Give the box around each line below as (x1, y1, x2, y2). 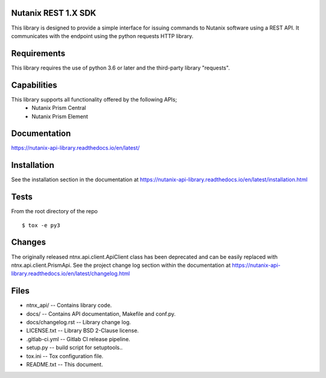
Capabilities (11, 80, 57, 90)
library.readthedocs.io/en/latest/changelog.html (11, 270, 130, 277)
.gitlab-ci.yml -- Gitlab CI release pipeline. (26, 335, 130, 342)
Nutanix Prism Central (31, 104, 86, 112)
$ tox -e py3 (22, 222, 60, 229)
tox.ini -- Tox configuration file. (26, 352, 104, 359)
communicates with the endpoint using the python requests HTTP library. (11, 32, 194, 39)
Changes (11, 237, 46, 248)
